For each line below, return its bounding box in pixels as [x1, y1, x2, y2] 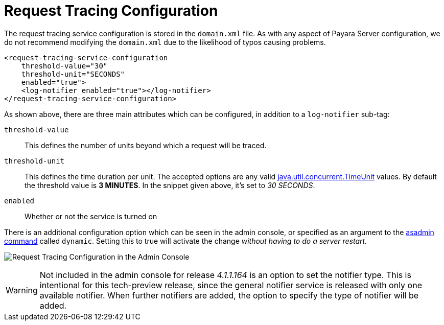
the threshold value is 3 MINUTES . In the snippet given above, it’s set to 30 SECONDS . [25, 180, 315, 190]
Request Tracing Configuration [4, 2, 218, 19]
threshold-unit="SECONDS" [21, 69, 125, 78]
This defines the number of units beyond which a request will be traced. [25, 141, 267, 150]
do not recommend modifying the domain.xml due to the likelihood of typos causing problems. [4, 37, 326, 47]
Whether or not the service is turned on [25, 212, 157, 221]
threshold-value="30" [21, 61, 108, 70]
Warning [6, 285, 38, 295]
